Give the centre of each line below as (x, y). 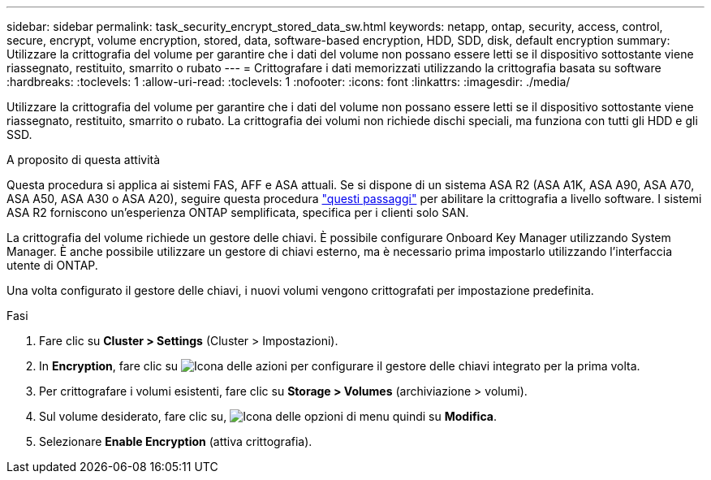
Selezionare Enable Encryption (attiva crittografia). (176, 441)
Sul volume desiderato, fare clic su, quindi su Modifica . (268, 416)
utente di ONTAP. (52, 265)
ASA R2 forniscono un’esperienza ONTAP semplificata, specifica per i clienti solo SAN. (238, 212)
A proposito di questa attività (84, 160)
